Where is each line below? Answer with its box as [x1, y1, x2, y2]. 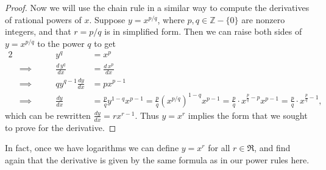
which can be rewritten [5, 108, 91, 121]
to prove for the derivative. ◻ [5, 121, 116, 133]
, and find [254, 141, 291, 154]
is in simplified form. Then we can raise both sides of [104, 25, 302, 38]
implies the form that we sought [188, 108, 308, 121]
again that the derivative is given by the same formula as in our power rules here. [5, 153, 310, 166]
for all [208, 141, 230, 154]
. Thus [135, 108, 159, 121]
